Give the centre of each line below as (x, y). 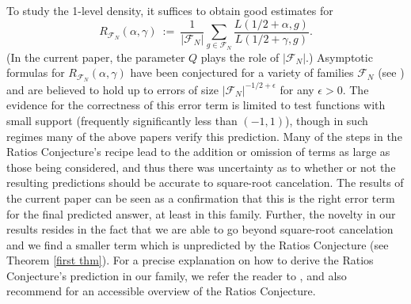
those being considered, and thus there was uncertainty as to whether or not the (201, 167)
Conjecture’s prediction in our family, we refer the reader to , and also (177, 275)
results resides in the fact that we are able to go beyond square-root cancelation (200, 229)
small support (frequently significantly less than (122, 120)
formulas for (36, 72)
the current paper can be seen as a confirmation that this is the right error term (201, 198)
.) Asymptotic (339, 57)
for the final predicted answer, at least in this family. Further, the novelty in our (201, 213)
